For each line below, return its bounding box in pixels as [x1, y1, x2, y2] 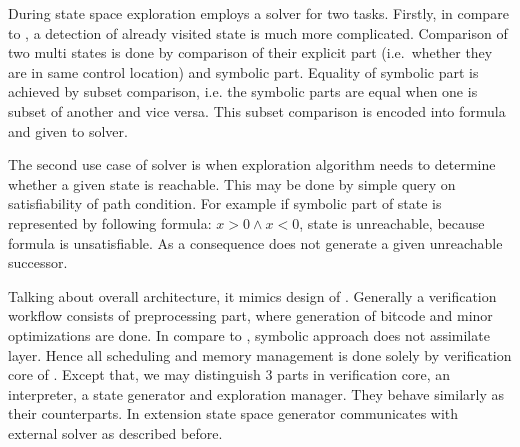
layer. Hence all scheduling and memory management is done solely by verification [8, 344, 512, 365]
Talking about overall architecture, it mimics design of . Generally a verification [8, 285, 497, 306]
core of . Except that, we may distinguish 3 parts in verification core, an [8, 364, 450, 385]
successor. [8, 252, 68, 273]
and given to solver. [8, 120, 128, 141]
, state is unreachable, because [299, 212, 485, 233]
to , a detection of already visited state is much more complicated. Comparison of [8, 22, 508, 43]
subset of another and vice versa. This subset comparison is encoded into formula [8, 100, 506, 121]
